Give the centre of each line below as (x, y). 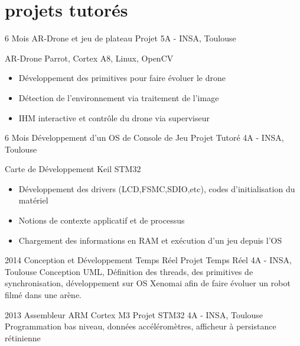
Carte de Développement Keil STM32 (73, 169)
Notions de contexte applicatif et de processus (102, 220)
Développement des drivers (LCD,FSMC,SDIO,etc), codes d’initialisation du (157, 188)
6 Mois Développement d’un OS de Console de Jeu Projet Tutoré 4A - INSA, (144, 138)
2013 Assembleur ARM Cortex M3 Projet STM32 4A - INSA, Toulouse (134, 314)
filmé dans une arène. (43, 295)
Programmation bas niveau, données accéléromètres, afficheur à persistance (141, 326)
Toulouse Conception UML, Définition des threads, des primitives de (129, 271)
